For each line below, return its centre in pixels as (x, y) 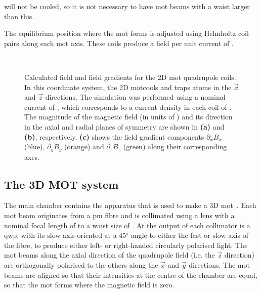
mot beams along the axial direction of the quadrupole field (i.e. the (110, 255)
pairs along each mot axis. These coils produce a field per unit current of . (119, 43)
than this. (19, 16)
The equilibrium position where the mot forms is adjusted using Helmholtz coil (126, 33)
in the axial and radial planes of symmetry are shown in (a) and (124, 126)
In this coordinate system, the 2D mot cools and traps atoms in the (128, 87)
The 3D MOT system (61, 184)
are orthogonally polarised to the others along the (81, 264)
